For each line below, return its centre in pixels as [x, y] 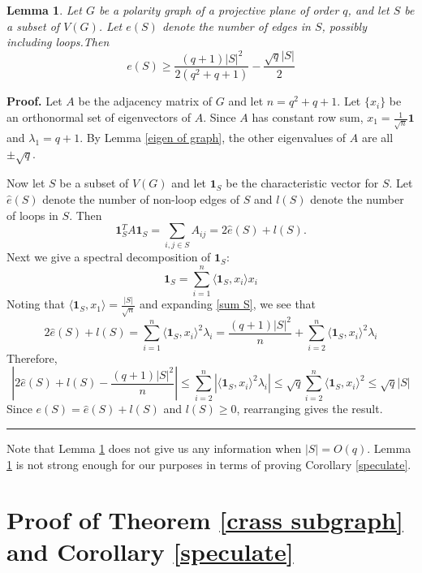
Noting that [36, 304]
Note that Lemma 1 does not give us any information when [154, 448]
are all [377, 137]
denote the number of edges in [236, 26]
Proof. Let [34, 101]
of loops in [32, 215]
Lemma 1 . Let [44, 10]
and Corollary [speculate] [150, 551]
